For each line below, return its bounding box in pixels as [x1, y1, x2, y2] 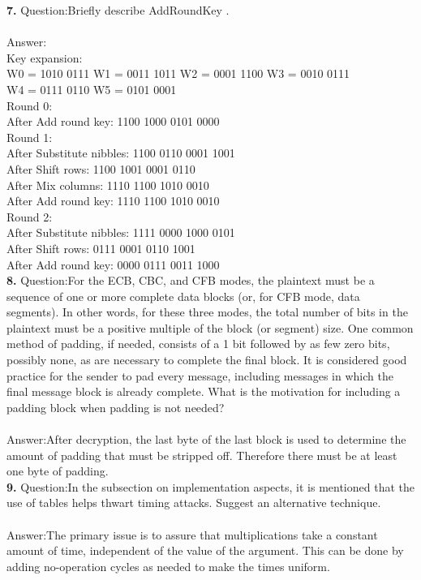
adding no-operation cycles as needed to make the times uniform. [6, 557, 330, 574]
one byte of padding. [6, 462, 109, 479]
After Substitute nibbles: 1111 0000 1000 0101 [6, 224, 235, 241]
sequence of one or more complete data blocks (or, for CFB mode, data [6, 287, 360, 304]
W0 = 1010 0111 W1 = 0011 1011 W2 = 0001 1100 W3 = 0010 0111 [6, 65, 350, 82]
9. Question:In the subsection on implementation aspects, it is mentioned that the [6, 478, 415, 495]
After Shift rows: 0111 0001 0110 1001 [6, 239, 195, 256]
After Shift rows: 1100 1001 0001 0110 [6, 160, 195, 177]
